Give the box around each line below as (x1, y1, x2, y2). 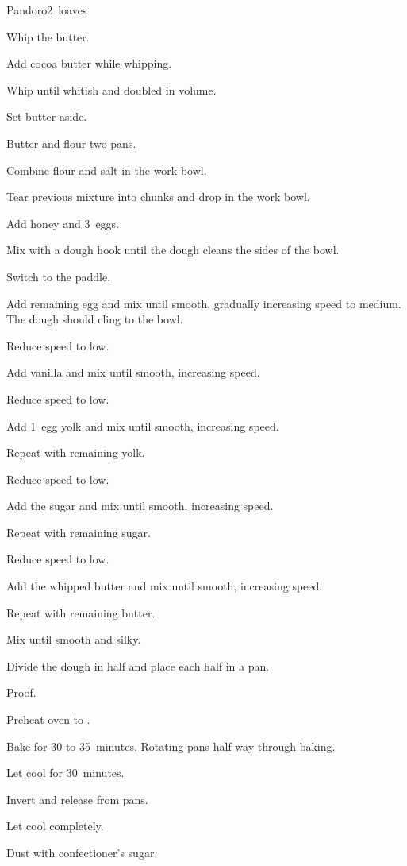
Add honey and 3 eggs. (6, 215, 120, 231)
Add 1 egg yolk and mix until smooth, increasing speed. (6, 417, 279, 434)
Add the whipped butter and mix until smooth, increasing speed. (6, 578, 323, 594)
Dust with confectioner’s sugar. (6, 845, 158, 860)
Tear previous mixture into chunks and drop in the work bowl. (6, 188, 310, 205)
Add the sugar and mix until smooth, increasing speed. (6, 497, 274, 514)
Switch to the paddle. (6, 268, 111, 284)
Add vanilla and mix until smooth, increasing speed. (6, 364, 260, 381)
